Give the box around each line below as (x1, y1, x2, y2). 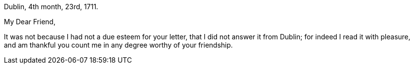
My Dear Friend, (4, 17, 56, 26)
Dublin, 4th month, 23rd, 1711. (4, 2, 99, 11)
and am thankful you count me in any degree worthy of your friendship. (4, 41, 233, 49)
